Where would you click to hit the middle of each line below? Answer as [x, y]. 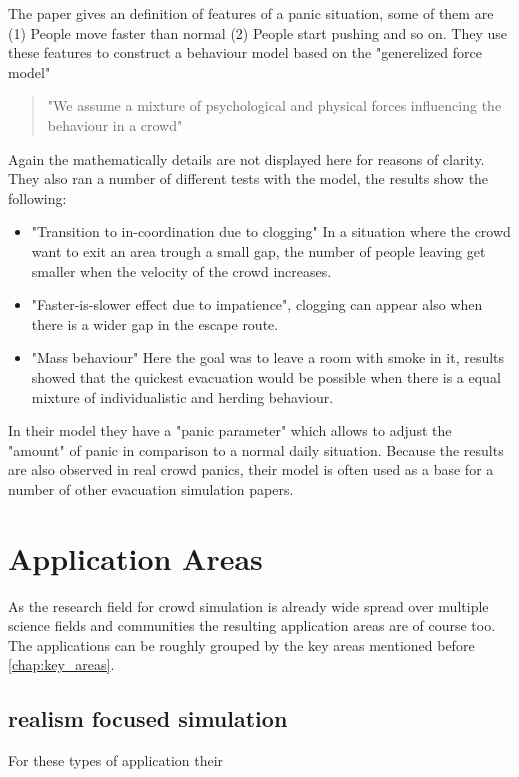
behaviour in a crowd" [115, 124]
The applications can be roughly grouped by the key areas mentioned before [241, 644]
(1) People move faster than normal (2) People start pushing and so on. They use [258, 32]
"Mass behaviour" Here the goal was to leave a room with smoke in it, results [268, 357]
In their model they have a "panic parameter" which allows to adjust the [230, 430]
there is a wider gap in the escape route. [155, 323]
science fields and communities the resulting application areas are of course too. [252, 625]
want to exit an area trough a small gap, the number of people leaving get [258, 250]
